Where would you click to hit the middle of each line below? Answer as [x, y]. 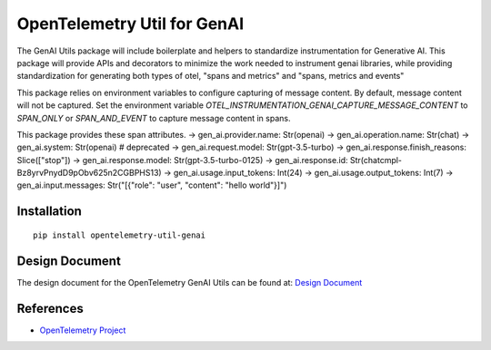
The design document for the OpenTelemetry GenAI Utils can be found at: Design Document [190, 282]
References [50, 308]
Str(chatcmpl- [376, 160]
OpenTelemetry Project [83, 330]
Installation [49, 212]
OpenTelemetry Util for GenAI [130, 24]
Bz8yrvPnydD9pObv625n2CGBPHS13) [90, 173]
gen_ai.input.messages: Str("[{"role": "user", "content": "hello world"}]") [152, 185]
